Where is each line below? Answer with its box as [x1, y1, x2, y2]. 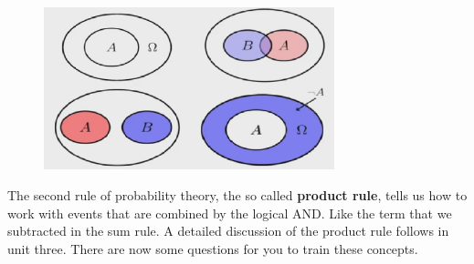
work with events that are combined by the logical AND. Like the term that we [7, 203, 452, 222]
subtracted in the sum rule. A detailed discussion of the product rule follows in [7, 221, 449, 240]
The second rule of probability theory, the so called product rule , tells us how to [7, 186, 468, 205]
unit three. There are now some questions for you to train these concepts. [7, 239, 418, 258]
